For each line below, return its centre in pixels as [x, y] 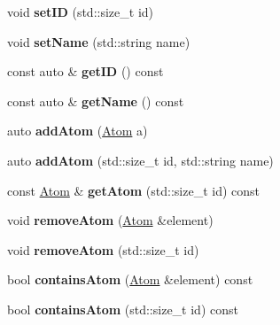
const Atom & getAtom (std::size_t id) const [134, 190]
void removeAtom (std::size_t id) [103, 249]
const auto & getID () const [86, 71]
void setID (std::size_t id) [81, 12]
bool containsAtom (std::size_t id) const [123, 309]
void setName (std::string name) [99, 41]
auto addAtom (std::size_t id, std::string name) [140, 160]
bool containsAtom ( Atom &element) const [130, 279]
